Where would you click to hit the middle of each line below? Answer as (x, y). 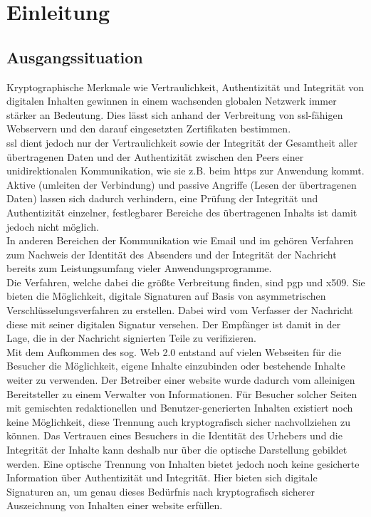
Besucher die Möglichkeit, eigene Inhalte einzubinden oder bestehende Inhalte (176, 366)
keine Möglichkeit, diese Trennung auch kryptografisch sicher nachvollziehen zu (178, 421)
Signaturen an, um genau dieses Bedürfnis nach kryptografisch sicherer (161, 491)
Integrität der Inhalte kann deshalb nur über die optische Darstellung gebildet (177, 450)
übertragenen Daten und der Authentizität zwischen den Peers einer (155, 156)
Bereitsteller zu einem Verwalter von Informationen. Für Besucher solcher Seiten (182, 393)
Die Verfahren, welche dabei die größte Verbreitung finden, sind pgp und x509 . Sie (186, 282)
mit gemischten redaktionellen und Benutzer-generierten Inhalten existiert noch (180, 408)
